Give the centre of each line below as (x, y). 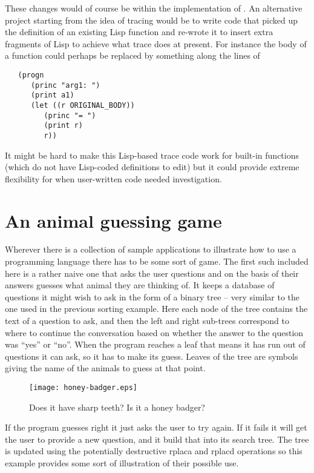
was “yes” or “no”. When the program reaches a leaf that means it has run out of (155, 344)
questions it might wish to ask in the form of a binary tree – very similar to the (152, 296)
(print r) (63, 126)
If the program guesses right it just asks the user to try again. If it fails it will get (156, 427)
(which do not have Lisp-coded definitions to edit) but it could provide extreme (152, 167)
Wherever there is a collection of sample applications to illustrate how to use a (151, 249)
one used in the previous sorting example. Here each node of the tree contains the (156, 309)
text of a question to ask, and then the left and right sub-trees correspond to (147, 321)
